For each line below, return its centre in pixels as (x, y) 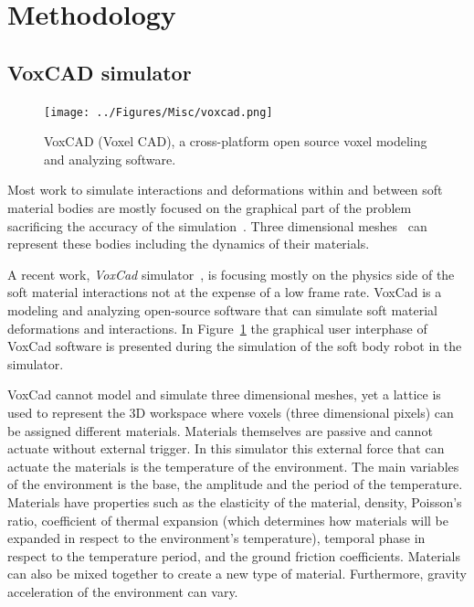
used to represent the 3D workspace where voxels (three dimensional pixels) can (231, 412)
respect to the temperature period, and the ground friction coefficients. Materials (234, 555)
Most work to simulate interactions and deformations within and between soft (225, 190)
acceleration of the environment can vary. (123, 591)
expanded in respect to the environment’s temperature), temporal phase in (216, 538)
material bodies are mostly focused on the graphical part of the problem (210, 208)
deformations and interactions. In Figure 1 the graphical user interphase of (217, 328)
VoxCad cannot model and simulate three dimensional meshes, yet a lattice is (224, 394)
